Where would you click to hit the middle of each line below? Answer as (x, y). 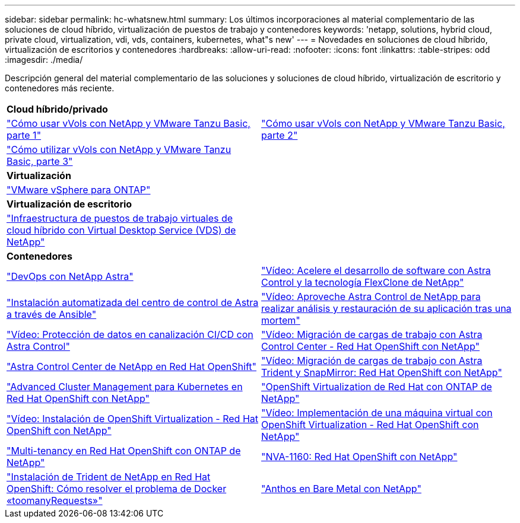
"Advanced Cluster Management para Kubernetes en (125, 387)
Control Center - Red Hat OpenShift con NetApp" (370, 346)
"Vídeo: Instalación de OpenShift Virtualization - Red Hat (133, 419)
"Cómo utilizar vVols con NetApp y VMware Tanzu (119, 149)
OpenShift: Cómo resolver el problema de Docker (117, 489)
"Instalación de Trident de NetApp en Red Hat (109, 477)
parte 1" (24, 135)
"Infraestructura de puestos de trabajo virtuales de (120, 218)
